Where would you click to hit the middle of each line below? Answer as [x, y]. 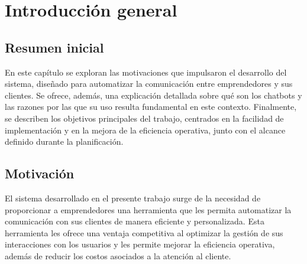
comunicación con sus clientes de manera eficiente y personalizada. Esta [135, 221]
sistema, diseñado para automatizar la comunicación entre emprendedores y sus [149, 84]
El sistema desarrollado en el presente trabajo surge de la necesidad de [133, 198]
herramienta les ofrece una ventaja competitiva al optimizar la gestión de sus [144, 232]
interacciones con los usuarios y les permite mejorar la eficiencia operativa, [140, 244]
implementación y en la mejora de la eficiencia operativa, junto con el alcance [145, 130]
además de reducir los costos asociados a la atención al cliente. [118, 255]
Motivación [40, 173]
